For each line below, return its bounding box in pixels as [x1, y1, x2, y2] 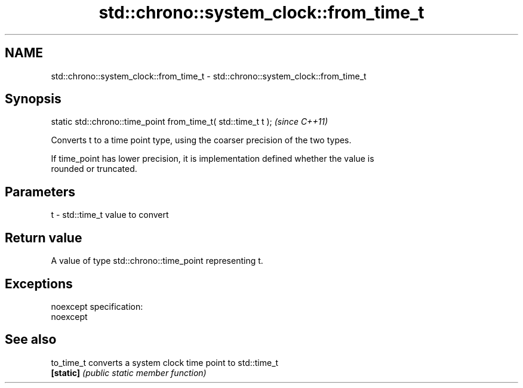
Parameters [5, 184, 75, 199]
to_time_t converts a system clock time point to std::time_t [51, 357, 279, 368]
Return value [5, 230, 82, 245]
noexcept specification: [51, 301, 143, 312]
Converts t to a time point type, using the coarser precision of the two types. [51, 135, 352, 146]
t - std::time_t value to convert [51, 210, 169, 220]
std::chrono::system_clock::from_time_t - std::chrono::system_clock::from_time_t [51, 70, 367, 81]
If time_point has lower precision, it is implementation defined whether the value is [51, 153, 374, 164]
